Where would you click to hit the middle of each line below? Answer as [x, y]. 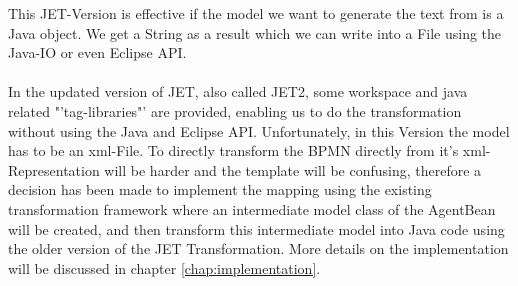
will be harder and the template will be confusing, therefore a [293, 169]
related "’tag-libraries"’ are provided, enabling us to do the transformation [235, 110]
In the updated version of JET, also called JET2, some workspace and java [238, 91]
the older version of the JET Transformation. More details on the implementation [258, 248]
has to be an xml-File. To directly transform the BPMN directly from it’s [233, 150]
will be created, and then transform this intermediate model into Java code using [256, 228]
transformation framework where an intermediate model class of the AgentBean [252, 208]
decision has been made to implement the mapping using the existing [220, 189]
